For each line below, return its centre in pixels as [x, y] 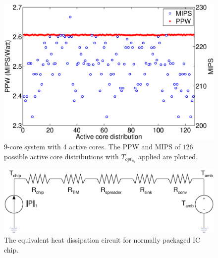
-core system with [34, 147]
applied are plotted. [168, 156]
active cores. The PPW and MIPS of [125, 147]
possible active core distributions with [61, 156]
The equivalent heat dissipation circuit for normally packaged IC [102, 240]
